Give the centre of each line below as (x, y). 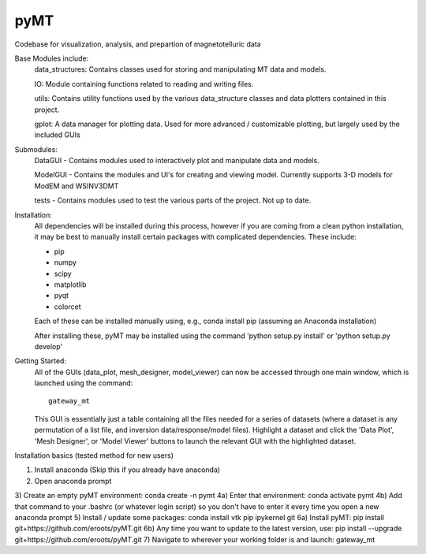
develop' (49, 346)
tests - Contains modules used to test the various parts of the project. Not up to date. (173, 200)
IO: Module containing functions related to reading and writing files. (144, 84)
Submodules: (36, 149)
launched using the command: (84, 383)
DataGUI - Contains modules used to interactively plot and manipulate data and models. (177, 161)
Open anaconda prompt (73, 481)
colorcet (67, 307)
